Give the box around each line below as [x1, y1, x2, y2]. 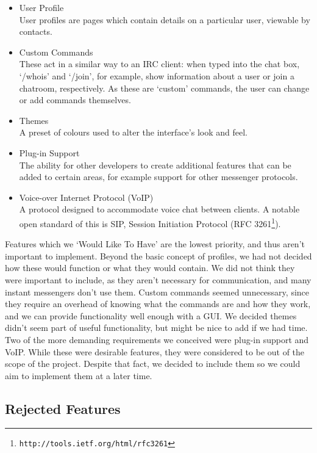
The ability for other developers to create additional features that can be [19, 158, 291, 171]
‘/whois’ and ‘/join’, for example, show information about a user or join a [19, 69, 294, 82]
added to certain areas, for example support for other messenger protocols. [19, 170, 298, 183]
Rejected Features [5, 399, 121, 418]
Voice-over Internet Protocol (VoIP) [19, 190, 154, 203]
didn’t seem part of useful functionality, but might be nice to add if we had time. [5, 321, 308, 334]
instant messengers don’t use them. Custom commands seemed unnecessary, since [5, 285, 309, 298]
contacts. [19, 25, 52, 38]
